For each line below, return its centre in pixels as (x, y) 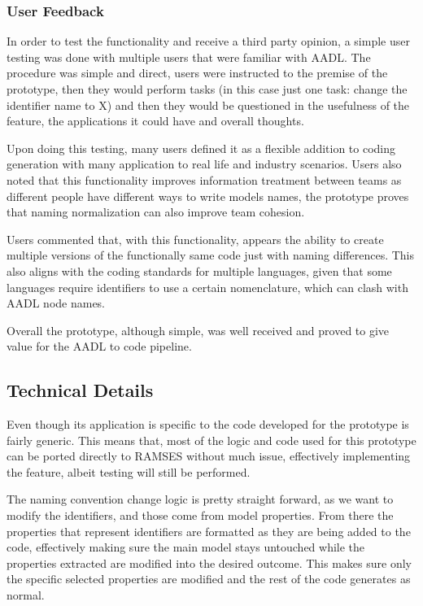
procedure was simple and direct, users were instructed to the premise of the (197, 73)
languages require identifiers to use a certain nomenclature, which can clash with (207, 287)
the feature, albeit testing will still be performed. (129, 471)
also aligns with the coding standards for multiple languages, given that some (199, 270)
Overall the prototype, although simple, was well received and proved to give (198, 330)
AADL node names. (56, 303)
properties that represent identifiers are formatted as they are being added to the (209, 531)
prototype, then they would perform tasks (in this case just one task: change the (207, 89)
